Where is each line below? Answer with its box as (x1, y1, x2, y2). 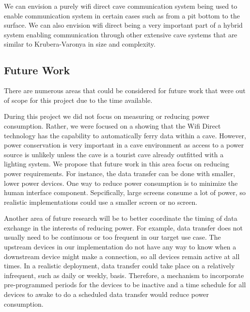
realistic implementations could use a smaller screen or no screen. (4, 197, 198, 207)
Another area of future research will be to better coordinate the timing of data (4, 213, 237, 223)
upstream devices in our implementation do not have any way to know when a (4, 242, 236, 252)
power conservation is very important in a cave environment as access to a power (4, 140, 244, 150)
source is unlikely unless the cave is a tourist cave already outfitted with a (4, 149, 224, 159)
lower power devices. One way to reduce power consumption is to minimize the (4, 178, 238, 188)
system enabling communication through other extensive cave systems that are (4, 29, 237, 39)
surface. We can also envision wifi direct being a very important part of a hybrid (4, 20, 243, 30)
